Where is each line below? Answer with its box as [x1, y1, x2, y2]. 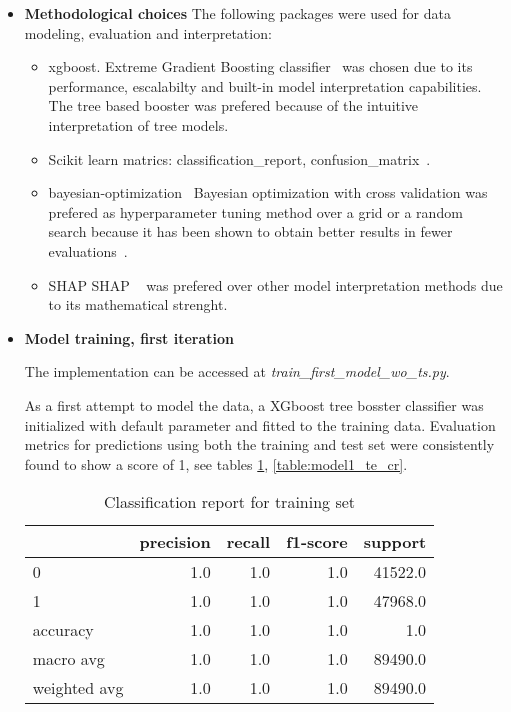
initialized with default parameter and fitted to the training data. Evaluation [24, 414, 496, 435]
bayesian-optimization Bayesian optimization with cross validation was [48, 182, 488, 203]
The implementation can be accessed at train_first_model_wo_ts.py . [24, 361, 450, 382]
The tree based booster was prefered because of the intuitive [48, 95, 419, 116]
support [363, 530, 427, 554]
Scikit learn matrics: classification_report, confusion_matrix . [48, 148, 431, 169]
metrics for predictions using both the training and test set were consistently [24, 434, 495, 455]
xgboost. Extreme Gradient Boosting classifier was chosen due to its [48, 56, 473, 77]
